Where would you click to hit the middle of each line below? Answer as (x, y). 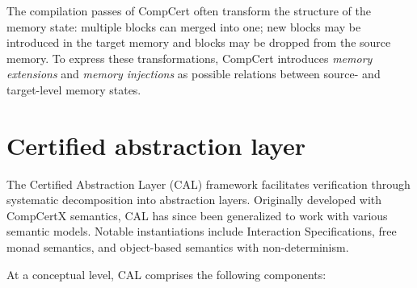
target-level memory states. (74, 89)
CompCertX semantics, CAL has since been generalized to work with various (197, 215)
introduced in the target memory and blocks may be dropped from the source (199, 42)
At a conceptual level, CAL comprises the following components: (166, 274)
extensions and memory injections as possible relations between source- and (194, 74)
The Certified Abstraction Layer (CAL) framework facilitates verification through (208, 184)
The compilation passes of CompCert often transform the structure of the (189, 10)
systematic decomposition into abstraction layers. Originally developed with (194, 200)
